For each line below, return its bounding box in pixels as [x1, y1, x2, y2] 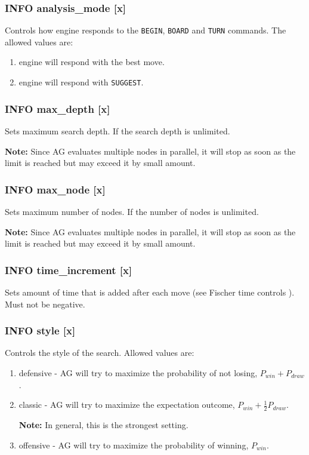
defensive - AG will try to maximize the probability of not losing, [18, 366, 258, 379]
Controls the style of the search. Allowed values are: [5, 346, 194, 359]
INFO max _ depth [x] [5, 101, 110, 116]
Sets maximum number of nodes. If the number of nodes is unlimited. [5, 205, 259, 217]
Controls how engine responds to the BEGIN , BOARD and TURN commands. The [5, 24, 286, 36]
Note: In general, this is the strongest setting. [18, 418, 189, 431]
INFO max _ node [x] [5, 182, 106, 196]
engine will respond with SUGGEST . [18, 76, 144, 88]
